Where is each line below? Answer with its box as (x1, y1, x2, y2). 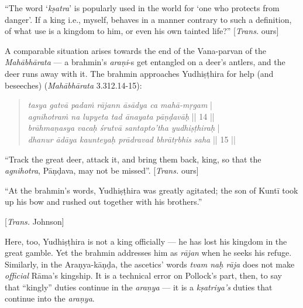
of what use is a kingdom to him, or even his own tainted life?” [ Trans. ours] (5, 25, 279, 37)
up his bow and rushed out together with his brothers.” (5, 195, 202, 208)
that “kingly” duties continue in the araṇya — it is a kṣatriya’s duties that (5, 280, 273, 293)
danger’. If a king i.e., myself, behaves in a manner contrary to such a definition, (5, 13, 292, 25)
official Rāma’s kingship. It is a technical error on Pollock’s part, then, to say (5, 269, 282, 282)
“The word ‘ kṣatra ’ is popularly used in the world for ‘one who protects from (5, 2, 280, 13)
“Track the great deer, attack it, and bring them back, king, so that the (5, 153, 261, 165)
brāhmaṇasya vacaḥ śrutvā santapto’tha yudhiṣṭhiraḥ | (27, 121, 220, 134)
